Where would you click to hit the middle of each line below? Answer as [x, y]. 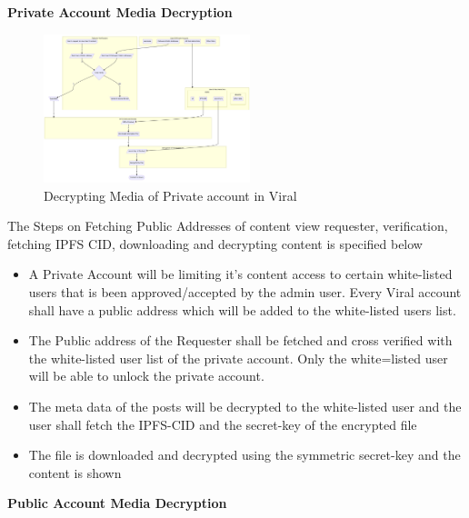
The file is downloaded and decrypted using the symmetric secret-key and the [244, 455]
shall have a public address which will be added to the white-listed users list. [242, 309]
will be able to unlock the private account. [146, 376]
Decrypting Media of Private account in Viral [170, 195]
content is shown [75, 472]
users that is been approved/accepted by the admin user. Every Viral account [245, 291]
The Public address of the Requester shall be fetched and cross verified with [240, 340]
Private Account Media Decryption [120, 12]
